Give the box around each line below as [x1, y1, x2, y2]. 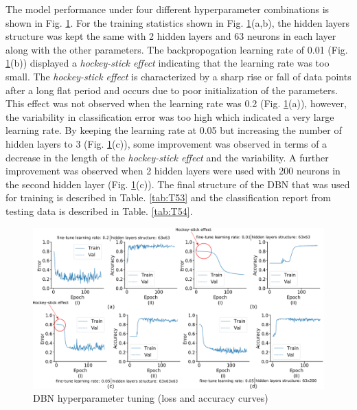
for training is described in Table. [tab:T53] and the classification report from [5, 190, 331, 205]
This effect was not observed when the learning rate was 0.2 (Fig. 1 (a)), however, [5, 96, 347, 111]
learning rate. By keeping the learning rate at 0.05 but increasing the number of [5, 123, 342, 137]
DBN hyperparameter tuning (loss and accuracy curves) [33, 391, 268, 405]
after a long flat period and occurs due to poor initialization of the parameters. [5, 82, 338, 97]
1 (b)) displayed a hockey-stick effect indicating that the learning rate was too [5, 56, 330, 70]
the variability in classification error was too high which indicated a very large [5, 109, 334, 124]
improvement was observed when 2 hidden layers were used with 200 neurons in [5, 163, 341, 178]
